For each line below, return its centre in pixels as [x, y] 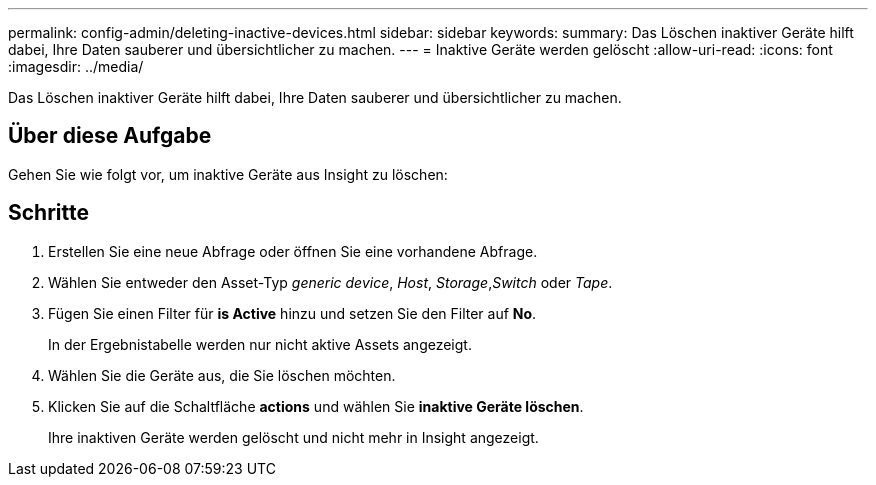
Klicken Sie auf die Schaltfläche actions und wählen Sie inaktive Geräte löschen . [316, 406]
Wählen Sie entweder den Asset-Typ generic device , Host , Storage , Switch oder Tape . [330, 282]
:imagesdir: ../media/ [76, 66]
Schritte [48, 213]
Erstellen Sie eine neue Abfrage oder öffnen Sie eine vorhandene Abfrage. [293, 251]
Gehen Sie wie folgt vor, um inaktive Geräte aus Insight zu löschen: [228, 174]
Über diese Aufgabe [110, 136]
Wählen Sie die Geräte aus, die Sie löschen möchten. [222, 375]
